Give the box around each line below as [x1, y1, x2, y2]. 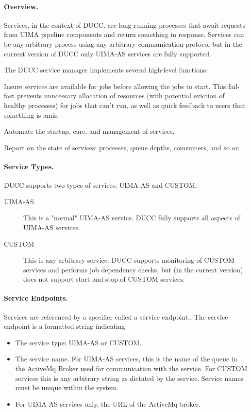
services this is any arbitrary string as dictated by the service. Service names [15, 373, 243, 383]
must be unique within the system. [15, 382, 119, 393]
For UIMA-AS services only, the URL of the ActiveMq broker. [15, 398, 201, 409]
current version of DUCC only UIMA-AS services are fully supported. [4, 48, 211, 58]
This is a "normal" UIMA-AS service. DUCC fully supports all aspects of [23, 213, 240, 223]
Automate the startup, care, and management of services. [4, 126, 175, 136]
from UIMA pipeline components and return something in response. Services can [4, 29, 244, 39]
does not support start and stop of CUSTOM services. [23, 274, 185, 284]
